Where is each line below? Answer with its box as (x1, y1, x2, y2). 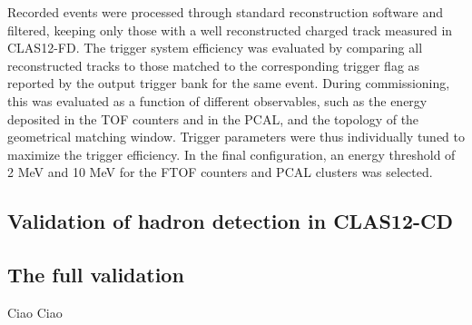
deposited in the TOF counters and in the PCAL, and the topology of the (7, 109, 419, 128)
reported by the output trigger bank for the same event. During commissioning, (7, 74, 450, 93)
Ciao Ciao (7, 302, 63, 321)
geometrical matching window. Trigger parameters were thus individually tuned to (7, 127, 466, 146)
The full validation (7, 261, 184, 289)
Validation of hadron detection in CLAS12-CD (7, 207, 453, 235)
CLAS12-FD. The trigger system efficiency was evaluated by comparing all (7, 38, 423, 57)
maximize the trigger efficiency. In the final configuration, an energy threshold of (7, 144, 456, 163)
